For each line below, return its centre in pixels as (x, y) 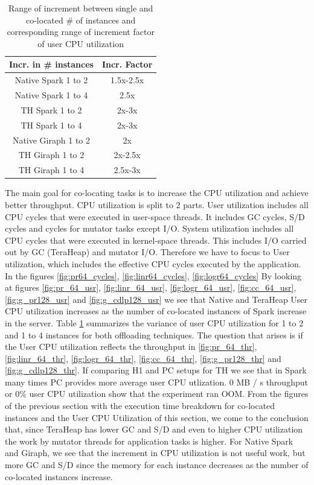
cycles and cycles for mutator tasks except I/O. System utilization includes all (149, 228)
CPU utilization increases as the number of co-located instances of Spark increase (156, 311)
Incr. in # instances (51, 64)
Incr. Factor (127, 64)
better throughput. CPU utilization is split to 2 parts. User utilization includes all (157, 204)
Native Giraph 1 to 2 (51, 140)
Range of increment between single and (81, 8)
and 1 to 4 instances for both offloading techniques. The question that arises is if (154, 334)
